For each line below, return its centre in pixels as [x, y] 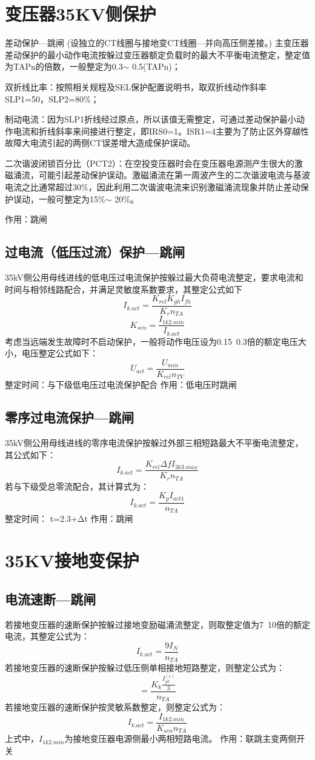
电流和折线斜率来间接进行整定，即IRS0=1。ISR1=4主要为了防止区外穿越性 [161, 131]
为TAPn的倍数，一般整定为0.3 [64, 66]
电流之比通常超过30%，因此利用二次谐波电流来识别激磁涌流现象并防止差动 [153, 187]
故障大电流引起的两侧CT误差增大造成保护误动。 [100, 143]
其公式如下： [30, 454]
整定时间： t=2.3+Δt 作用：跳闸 [69, 518]
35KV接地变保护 [72, 560]
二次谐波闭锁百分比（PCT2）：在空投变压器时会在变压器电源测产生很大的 [150, 163]
